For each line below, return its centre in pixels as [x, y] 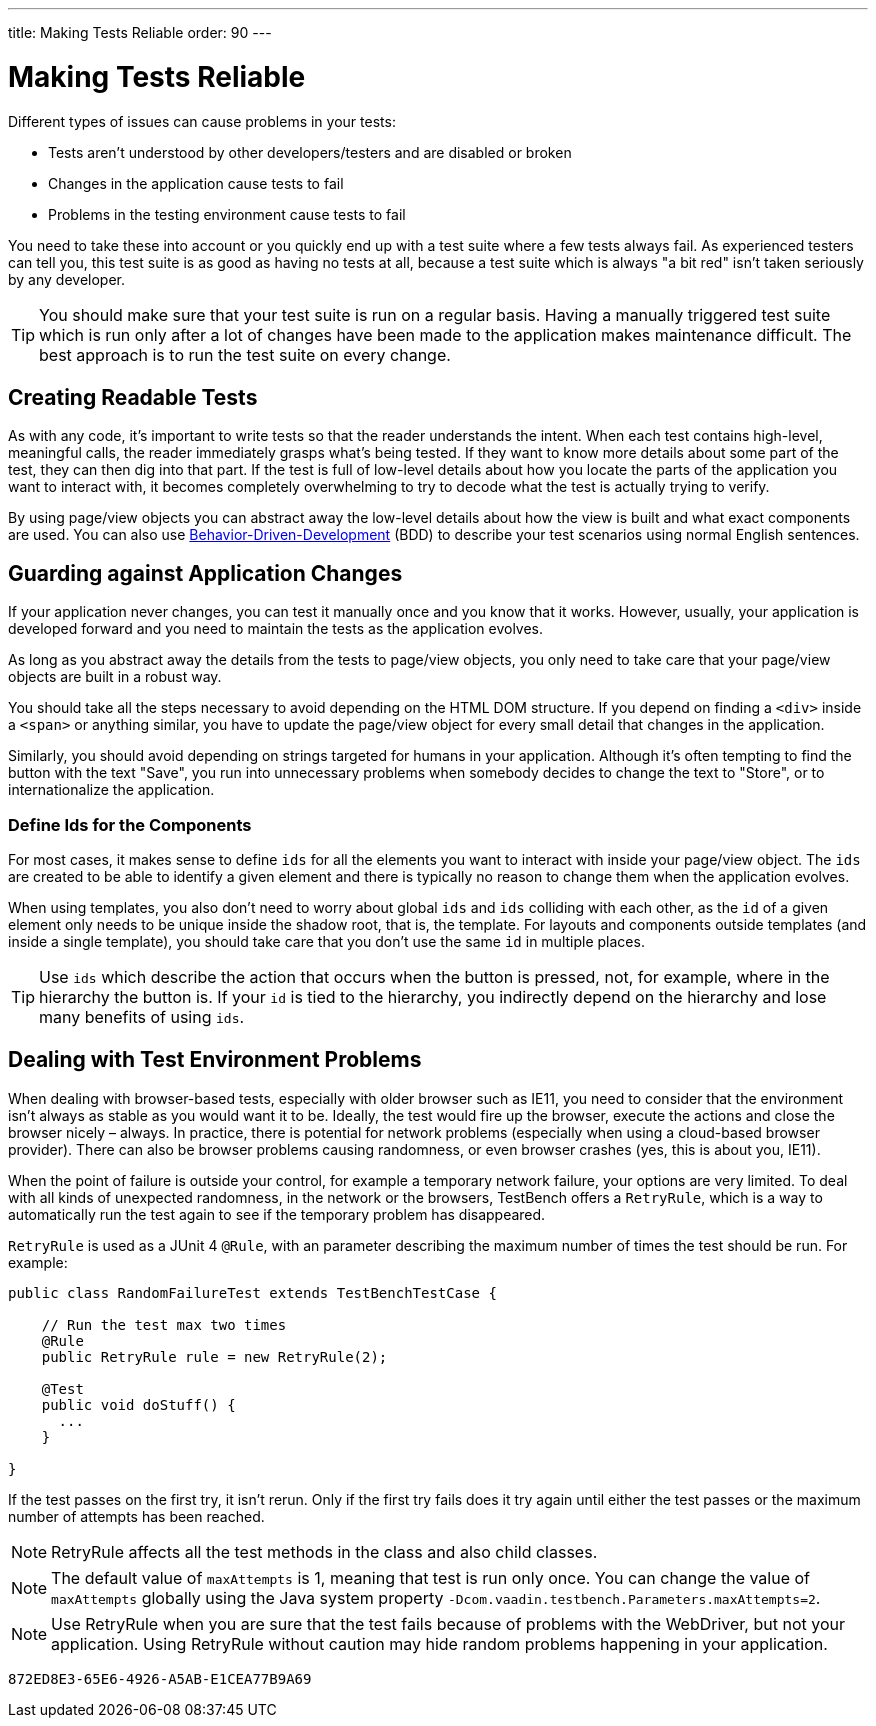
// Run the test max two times [164, 1324]
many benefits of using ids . [142, 1016]
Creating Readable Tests [133, 397]
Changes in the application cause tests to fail [196, 183]
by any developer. [67, 279]
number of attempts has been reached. [136, 1516]
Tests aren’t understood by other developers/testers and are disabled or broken [310, 152]
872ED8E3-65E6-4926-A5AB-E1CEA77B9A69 [160, 1678]
